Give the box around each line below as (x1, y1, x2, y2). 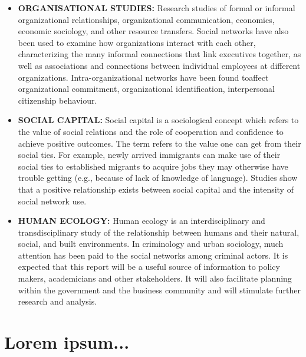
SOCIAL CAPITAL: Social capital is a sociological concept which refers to (18, 114, 299, 126)
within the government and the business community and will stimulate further (18, 283, 301, 296)
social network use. (18, 194, 87, 207)
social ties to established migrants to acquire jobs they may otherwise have (18, 160, 288, 172)
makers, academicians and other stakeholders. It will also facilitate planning (18, 272, 292, 285)
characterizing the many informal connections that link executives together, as (18, 48, 301, 60)
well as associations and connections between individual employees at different (18, 59, 301, 71)
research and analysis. (18, 295, 97, 308)
